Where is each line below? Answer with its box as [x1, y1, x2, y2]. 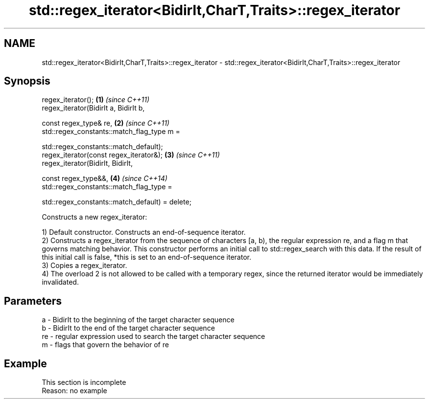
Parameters [4, 294, 62, 307]
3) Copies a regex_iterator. [42, 261, 127, 270]
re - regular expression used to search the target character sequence [42, 332, 265, 341]
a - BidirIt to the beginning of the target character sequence [42, 315, 235, 324]
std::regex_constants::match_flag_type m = [42, 127, 180, 136]
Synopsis [4, 75, 50, 88]
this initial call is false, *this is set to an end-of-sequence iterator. [42, 253, 251, 262]
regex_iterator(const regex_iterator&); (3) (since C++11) [42, 151, 220, 159]
